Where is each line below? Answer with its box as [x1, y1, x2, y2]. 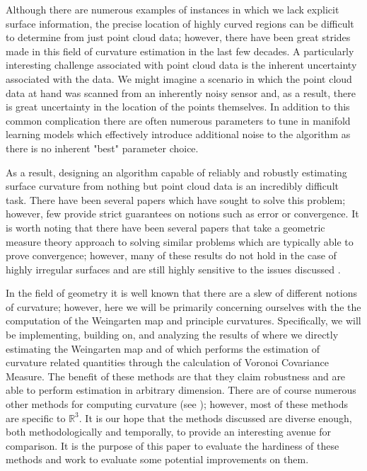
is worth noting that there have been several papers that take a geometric [6, 220, 325, 234]
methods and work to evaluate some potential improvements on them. [6, 452, 309, 467]
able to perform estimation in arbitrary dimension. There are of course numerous [6, 382, 356, 397]
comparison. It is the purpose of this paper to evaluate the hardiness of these [6, 438, 339, 453]
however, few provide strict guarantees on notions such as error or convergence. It [6, 206, 359, 221]
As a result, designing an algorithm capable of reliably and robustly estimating [6, 164, 347, 179]
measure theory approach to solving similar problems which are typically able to [6, 234, 354, 249]
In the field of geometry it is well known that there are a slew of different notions [6, 285, 357, 300]
